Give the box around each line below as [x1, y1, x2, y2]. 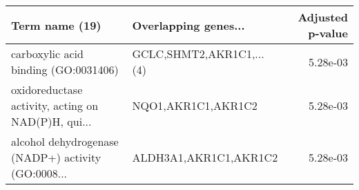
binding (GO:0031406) [11, 61, 119, 77]
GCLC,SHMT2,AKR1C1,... [132, 46, 264, 61]
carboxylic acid [11, 46, 84, 61]
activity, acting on [11, 97, 99, 113]
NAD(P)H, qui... [11, 113, 92, 129]
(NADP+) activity [11, 149, 101, 165]
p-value [308, 25, 348, 41]
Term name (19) [11, 17, 101, 33]
